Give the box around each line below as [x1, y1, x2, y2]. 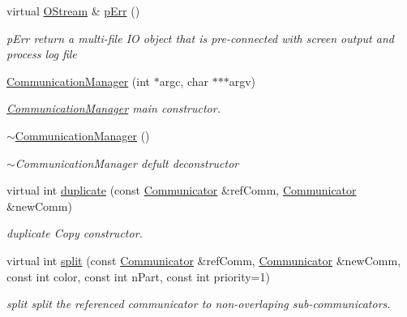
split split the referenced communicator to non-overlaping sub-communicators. [6, 295, 391, 312]
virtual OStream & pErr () [6, 2, 140, 19]
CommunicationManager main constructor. [6, 100, 221, 117]
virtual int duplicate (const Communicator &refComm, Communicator [6, 182, 357, 199]
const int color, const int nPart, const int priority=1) [6, 268, 270, 285]
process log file [6, 45, 77, 62]
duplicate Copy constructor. [6, 225, 143, 242]
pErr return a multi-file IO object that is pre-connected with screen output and [6, 29, 394, 46]
